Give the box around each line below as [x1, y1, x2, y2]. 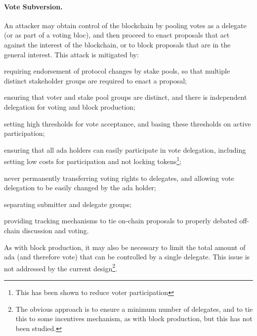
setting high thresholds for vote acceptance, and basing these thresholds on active [4, 118, 251, 128]
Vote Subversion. [4, 1, 63, 11]
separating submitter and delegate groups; [4, 199, 131, 209]
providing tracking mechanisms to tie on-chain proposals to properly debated [4, 215, 237, 226]
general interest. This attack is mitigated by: [4, 49, 139, 59]
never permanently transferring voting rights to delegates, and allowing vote [4, 172, 234, 183]
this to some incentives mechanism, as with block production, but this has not [15, 313, 253, 324]
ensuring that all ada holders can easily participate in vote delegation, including [4, 144, 246, 155]
